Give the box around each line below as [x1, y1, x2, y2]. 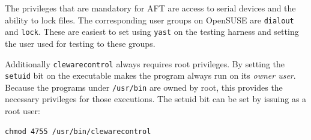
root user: [5, 105, 40, 117]
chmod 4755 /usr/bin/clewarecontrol [5, 127, 151, 136]
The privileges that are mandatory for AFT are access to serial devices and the [5, 2, 296, 14]
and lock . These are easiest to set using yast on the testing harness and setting [5, 25, 299, 38]
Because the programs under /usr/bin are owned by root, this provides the [5, 81, 283, 93]
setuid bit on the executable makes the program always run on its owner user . [5, 69, 296, 82]
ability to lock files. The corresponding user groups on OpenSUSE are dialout [5, 13, 294, 26]
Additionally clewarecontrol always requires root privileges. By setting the [5, 57, 285, 70]
